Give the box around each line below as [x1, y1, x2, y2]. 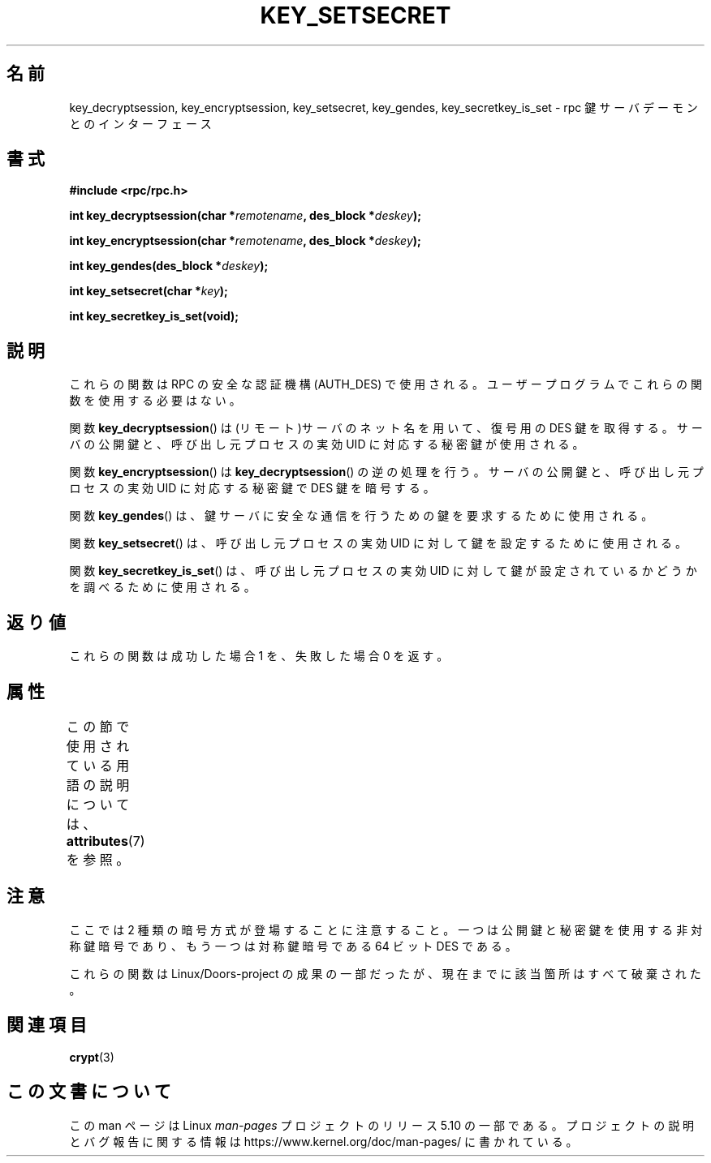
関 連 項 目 [6, 1015, 87, 1036]
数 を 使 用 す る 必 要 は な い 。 [69, 393, 241, 408]
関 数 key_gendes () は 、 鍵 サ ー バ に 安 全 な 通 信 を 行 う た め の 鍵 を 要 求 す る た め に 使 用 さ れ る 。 [69, 509, 653, 523]
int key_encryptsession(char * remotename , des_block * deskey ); [69, 234, 421, 248]
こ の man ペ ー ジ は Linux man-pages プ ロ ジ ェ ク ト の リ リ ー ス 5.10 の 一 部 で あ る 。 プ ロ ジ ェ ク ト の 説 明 [69, 1118, 695, 1132]
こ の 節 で [66, 718, 130, 735]
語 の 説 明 [66, 776, 130, 793]
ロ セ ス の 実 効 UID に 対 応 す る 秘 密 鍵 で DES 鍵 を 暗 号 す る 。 [69, 481, 435, 496]
